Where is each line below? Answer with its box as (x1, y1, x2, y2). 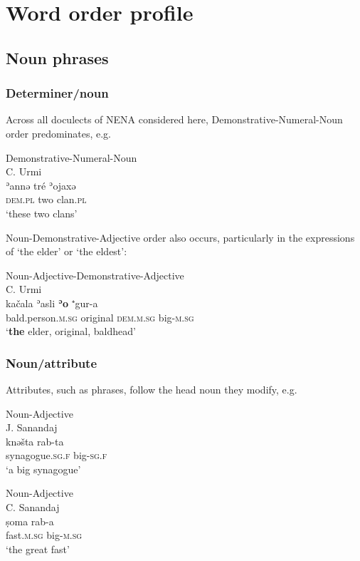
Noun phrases (6, 46, 109, 68)
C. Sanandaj (6, 500, 60, 515)
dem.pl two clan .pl (6, 192, 87, 207)
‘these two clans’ (6, 205, 78, 220)
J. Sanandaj (6, 420, 58, 435)
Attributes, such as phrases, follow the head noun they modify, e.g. (6, 381, 297, 396)
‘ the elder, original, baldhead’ (6, 324, 136, 339)
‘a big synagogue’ (6, 461, 81, 476)
